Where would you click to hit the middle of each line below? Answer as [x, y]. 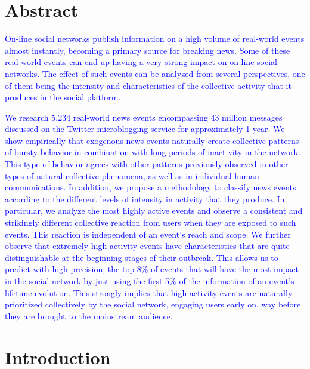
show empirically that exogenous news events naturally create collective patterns [152, 140]
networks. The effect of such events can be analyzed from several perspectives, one [155, 73]
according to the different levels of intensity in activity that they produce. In [145, 199]
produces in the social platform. [63, 97]
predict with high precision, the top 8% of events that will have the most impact [152, 269]
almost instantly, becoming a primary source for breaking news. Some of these [148, 50]
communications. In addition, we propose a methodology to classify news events [151, 187]
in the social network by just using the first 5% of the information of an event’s [150, 281]
